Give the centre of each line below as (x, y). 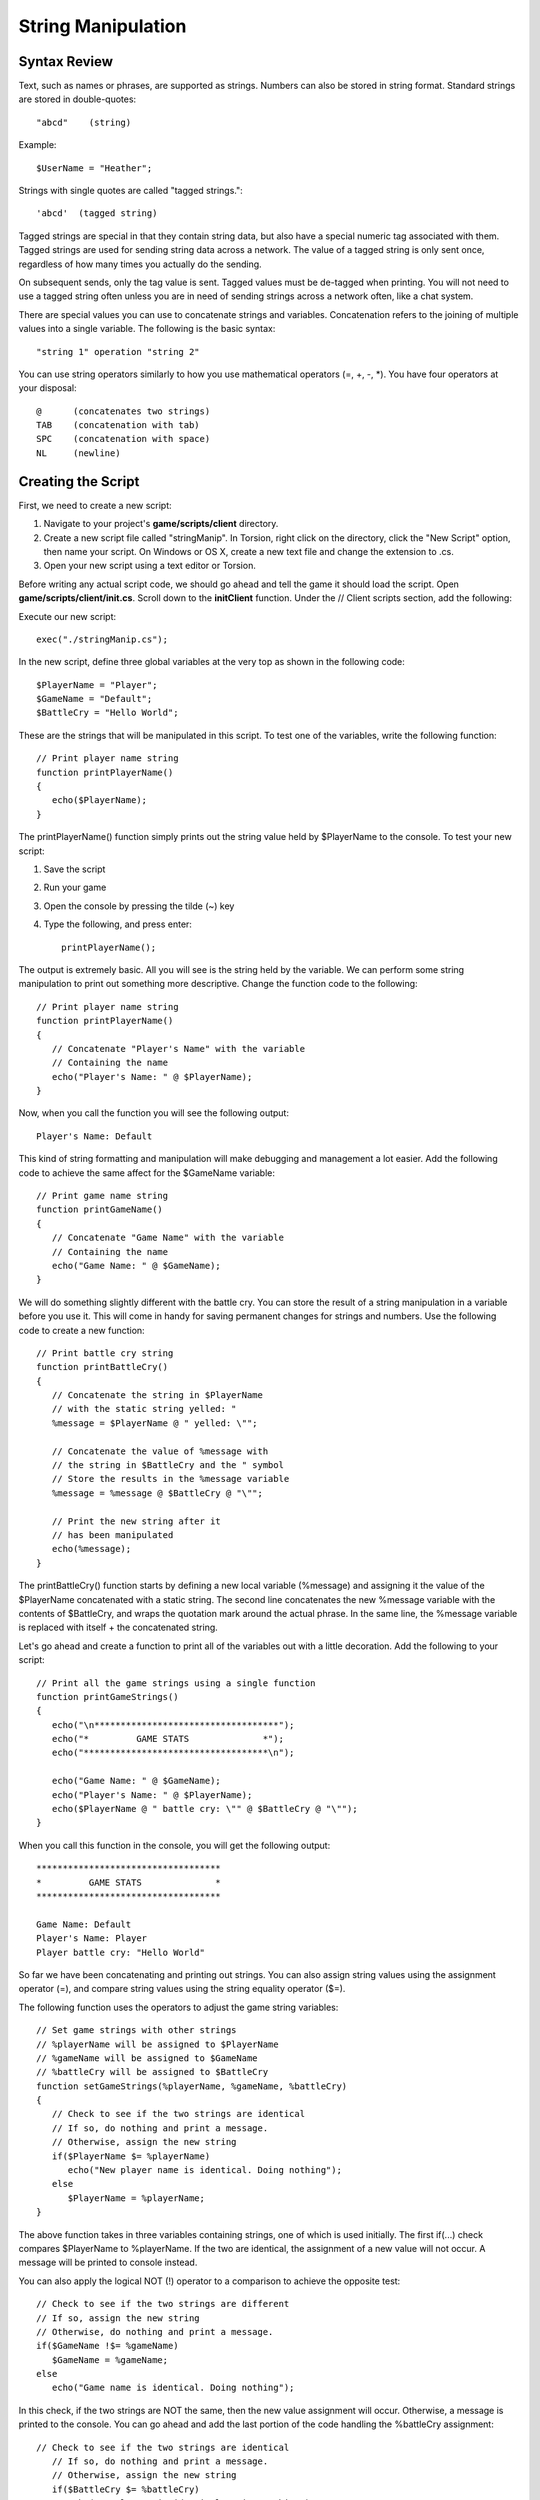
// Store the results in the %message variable (170, 1479)
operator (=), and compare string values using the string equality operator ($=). (182, 1989)
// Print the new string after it (136, 1521)
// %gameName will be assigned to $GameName (147, 2058)
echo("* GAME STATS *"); (168, 1739)
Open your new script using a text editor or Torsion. (150, 566)
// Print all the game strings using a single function (176, 1683)
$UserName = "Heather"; (94, 168)
